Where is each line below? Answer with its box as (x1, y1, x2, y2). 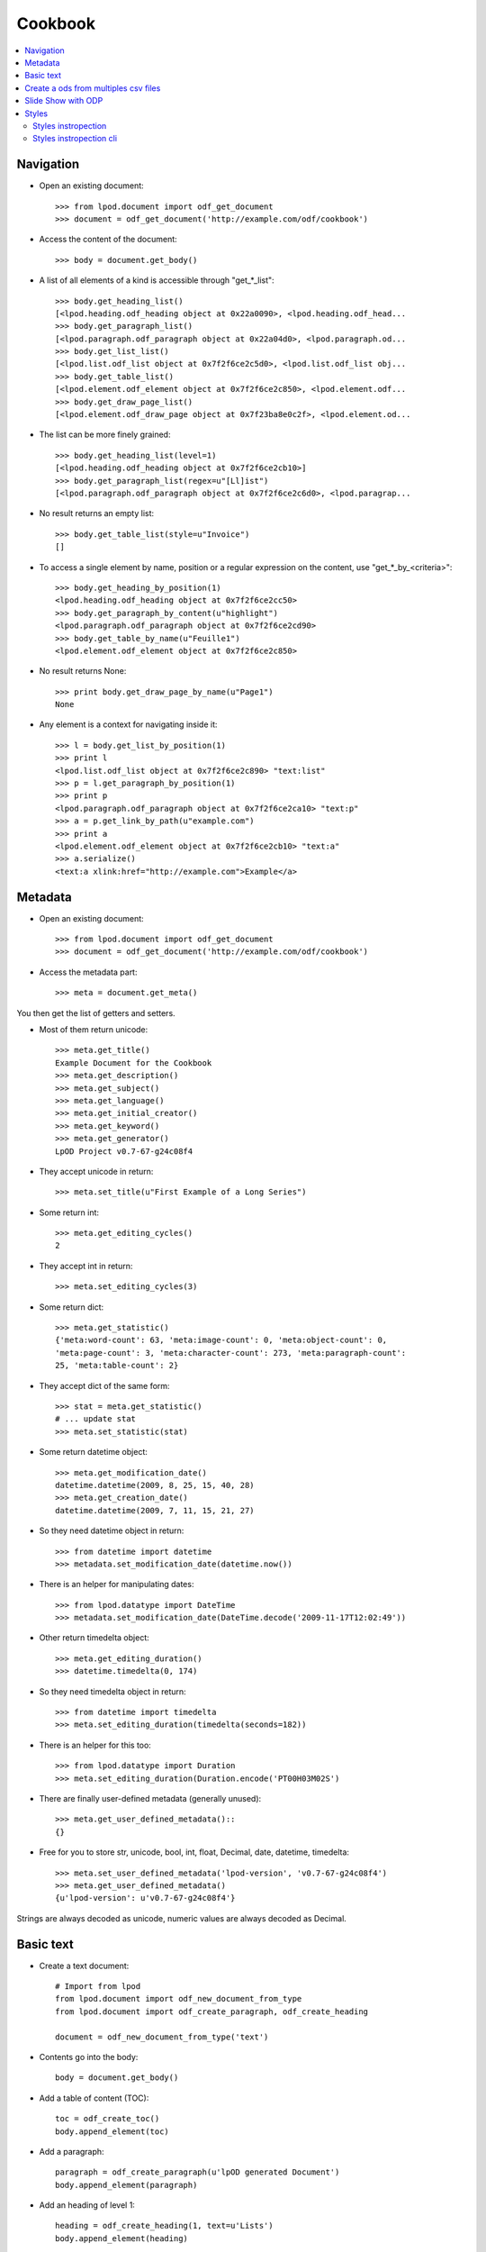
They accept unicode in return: (39, 1166, 154, 1176)
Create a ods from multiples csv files (24, 82, 161, 94)
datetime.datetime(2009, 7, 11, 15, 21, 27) (55, 1505, 256, 1515)
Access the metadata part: (39, 967, 138, 977)
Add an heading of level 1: (39, 2200, 135, 2211)
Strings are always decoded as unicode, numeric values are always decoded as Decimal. (16, 1912, 346, 1923)
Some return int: (39, 1207, 99, 1218)
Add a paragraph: (39, 2146, 104, 2157)
